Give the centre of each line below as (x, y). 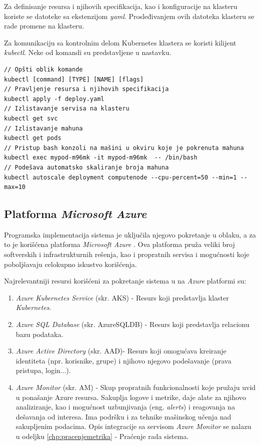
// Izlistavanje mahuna (43, 128)
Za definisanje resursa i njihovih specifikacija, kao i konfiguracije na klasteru (121, 6)
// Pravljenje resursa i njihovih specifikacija (86, 89)
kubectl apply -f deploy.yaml (54, 99)
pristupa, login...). (43, 370)
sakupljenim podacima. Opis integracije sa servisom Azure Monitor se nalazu (133, 426)
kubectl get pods (33, 138)
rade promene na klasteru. (44, 26)
